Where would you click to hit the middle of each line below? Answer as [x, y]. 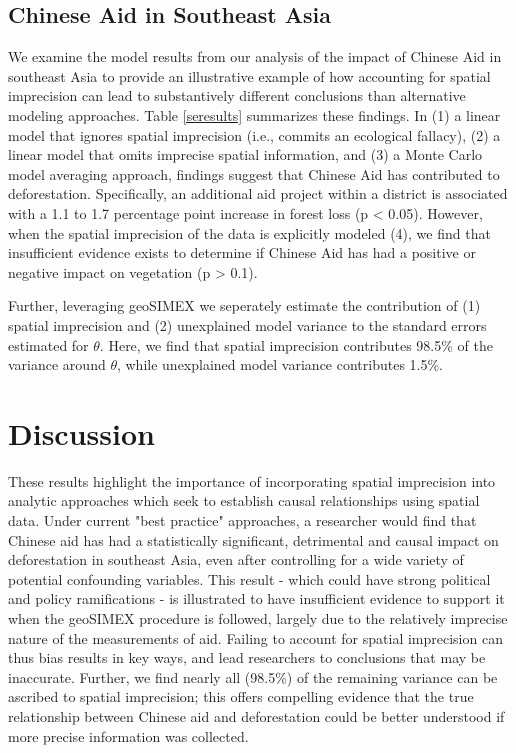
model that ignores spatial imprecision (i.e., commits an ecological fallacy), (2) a [254, 134]
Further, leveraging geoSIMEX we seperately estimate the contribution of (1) [244, 305]
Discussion [81, 432]
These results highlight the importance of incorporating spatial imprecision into [252, 480]
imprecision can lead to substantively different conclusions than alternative [237, 95]
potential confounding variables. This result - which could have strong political [249, 578]
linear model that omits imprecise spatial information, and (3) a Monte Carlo [245, 154]
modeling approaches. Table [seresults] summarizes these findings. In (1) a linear [254, 114]
